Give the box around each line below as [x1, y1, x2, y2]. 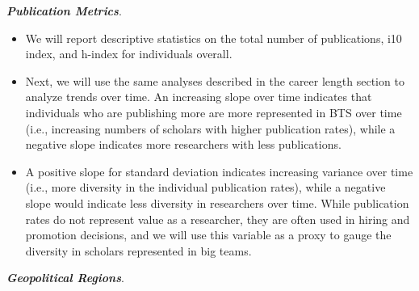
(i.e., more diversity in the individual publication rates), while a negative [25, 179, 386, 196]
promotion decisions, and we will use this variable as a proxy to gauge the [25, 226, 392, 243]
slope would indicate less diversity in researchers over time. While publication [25, 194, 409, 211]
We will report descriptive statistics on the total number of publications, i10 [25, 29, 402, 46]
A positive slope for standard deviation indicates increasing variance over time [25, 162, 413, 179]
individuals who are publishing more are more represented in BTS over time [25, 103, 402, 120]
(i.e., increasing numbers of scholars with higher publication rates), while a [25, 120, 396, 137]
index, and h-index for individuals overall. [25, 45, 233, 62]
